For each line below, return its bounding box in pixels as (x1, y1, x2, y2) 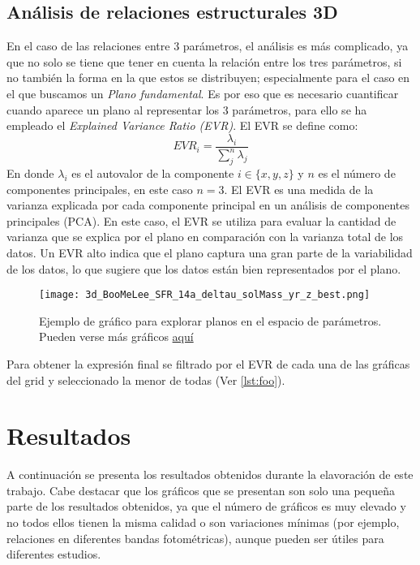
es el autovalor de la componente (71, 164, 234, 181)
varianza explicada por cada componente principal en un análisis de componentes (6, 196, 409, 213)
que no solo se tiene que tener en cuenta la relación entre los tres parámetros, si (6, 53, 402, 70)
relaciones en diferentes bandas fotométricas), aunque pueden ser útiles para (6, 529, 384, 546)
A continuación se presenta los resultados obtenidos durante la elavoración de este (6, 466, 414, 483)
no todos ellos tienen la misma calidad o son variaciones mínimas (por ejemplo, (6, 514, 400, 531)
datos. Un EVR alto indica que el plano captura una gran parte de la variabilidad (6, 244, 413, 261)
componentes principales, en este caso (6, 180, 193, 197)
